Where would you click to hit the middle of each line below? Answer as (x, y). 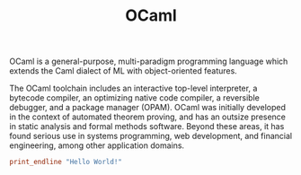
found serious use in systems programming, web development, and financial (151, 136)
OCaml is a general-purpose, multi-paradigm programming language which (149, 61)
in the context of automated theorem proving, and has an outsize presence (147, 117)
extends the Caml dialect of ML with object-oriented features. (124, 71)
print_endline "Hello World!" (66, 162)
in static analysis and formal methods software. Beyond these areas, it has (147, 127)
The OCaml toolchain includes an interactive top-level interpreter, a (133, 88)
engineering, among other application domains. (97, 145)
